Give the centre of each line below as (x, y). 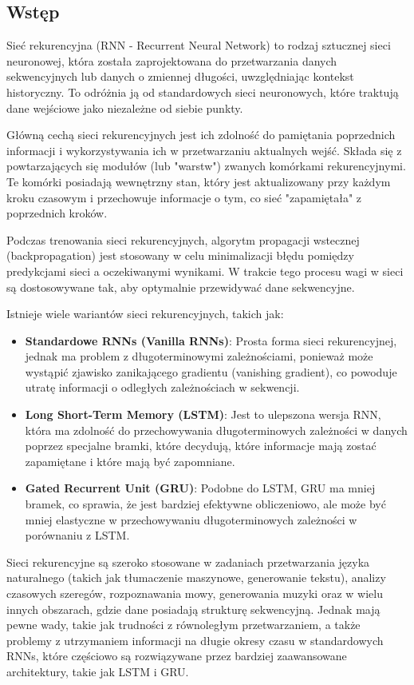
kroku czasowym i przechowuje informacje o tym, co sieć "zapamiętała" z (184, 197)
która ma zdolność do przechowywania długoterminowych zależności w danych (216, 430)
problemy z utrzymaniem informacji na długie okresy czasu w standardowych (195, 640)
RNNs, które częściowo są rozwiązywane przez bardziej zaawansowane (177, 656)
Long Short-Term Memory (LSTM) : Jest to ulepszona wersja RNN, (203, 414)
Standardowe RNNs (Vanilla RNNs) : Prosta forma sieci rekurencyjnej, (211, 340)
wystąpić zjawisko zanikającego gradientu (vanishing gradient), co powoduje (211, 371)
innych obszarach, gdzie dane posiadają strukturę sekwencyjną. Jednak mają (193, 609)
